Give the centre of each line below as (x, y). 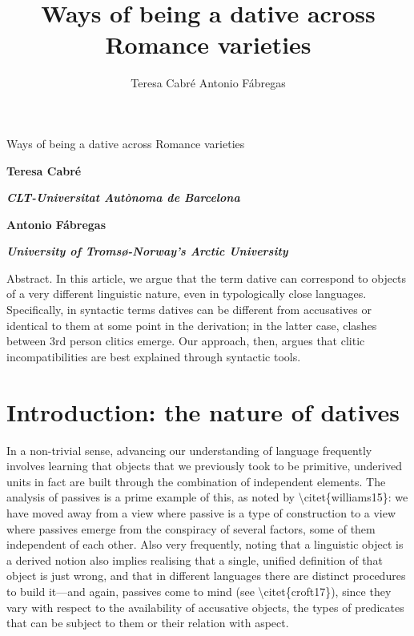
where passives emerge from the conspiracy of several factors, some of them (191, 528)
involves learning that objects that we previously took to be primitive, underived (204, 466)
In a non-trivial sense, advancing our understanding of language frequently (189, 450)
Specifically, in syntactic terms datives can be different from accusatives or (189, 310)
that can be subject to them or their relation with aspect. (148, 623)
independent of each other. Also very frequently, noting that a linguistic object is (205, 544)
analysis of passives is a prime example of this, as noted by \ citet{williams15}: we (207, 497)
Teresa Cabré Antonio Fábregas (208, 83)
